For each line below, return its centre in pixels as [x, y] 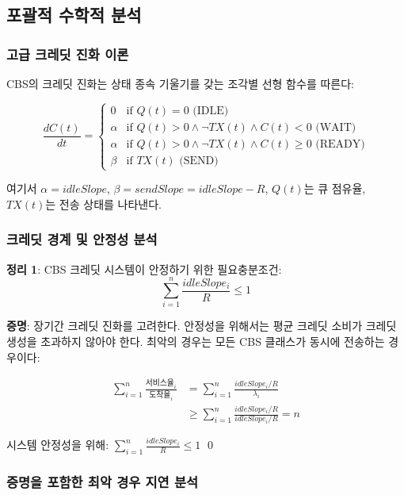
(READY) [340, 144]
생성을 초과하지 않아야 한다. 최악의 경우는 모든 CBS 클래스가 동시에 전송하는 [196, 341]
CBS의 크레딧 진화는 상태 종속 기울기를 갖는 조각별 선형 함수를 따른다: [180, 83]
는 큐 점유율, [335, 188]
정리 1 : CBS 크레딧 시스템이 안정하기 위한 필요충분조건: [144, 269]
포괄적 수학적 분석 [74, 15]
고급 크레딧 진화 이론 [68, 54]
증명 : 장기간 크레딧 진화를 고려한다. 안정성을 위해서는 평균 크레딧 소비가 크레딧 [202, 326]
